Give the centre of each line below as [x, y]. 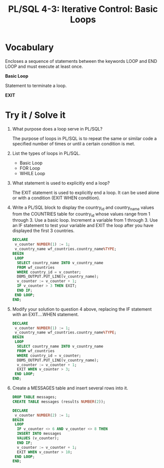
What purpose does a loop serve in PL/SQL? [57, 129]
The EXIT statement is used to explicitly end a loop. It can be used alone [86, 192]
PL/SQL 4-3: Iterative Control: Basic [83, 9]
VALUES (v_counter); [38, 438]
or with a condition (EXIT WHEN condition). [56, 198]
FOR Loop [30, 168]
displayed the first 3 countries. [43, 231]
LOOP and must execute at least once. [44, 66]
